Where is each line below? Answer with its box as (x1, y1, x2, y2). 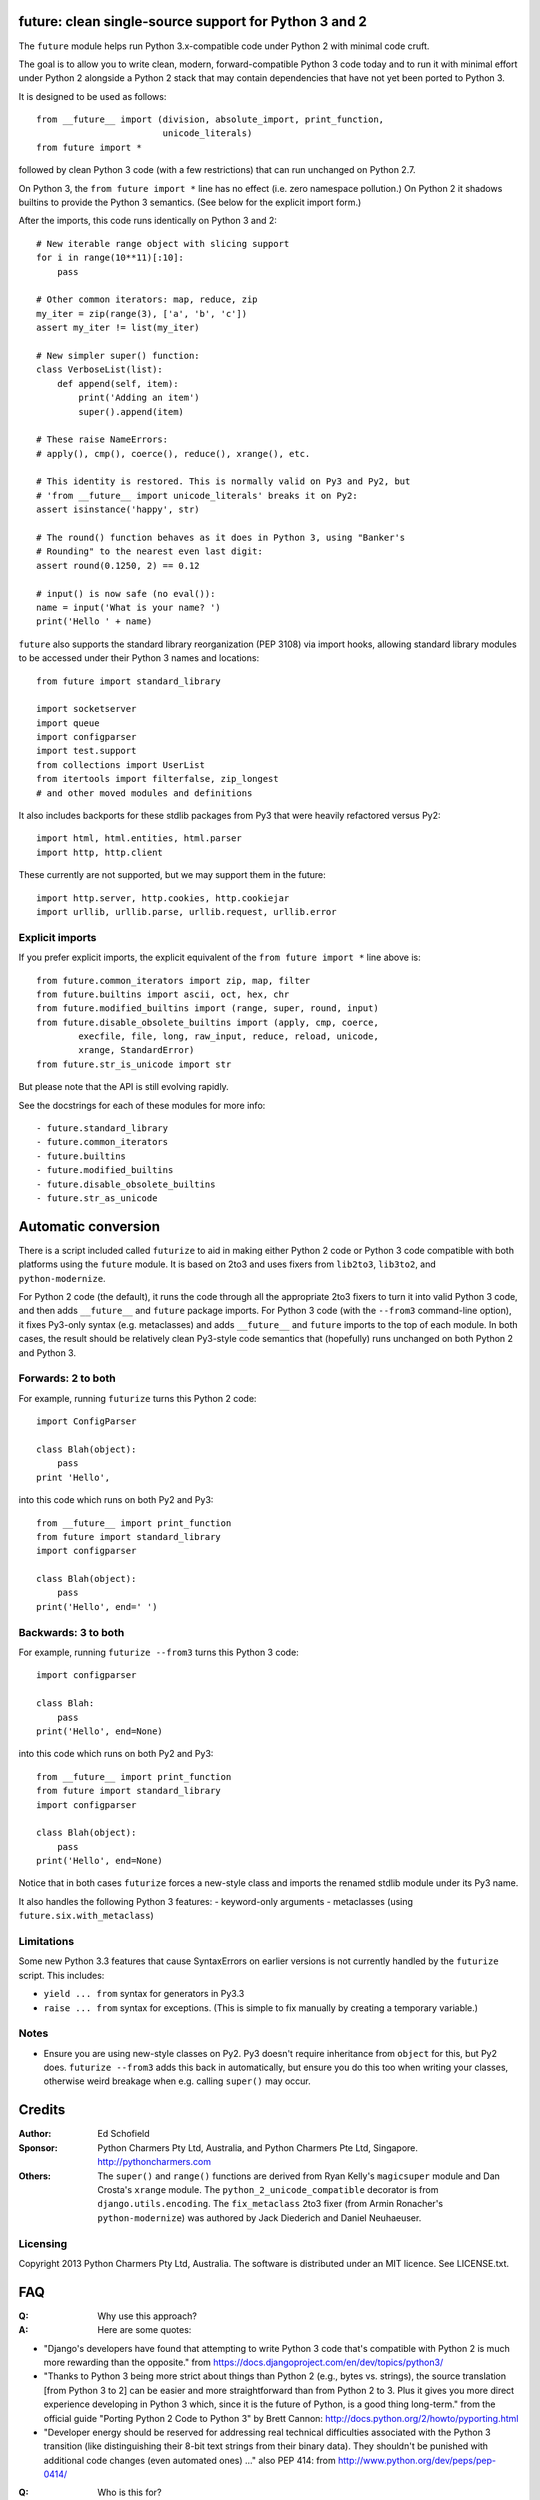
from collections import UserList (36, 759, 205, 770)
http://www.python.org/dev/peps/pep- (337, 2454, 497, 2466)
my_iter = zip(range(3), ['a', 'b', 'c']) (36, 308, 248, 319)
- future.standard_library (36, 1123, 169, 1134)
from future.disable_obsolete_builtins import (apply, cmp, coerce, (36, 1016, 379, 1028)
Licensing (18, 2236, 68, 2250)
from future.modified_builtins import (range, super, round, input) (36, 1003, 379, 1014)
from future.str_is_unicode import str (36, 1058, 232, 1070)
